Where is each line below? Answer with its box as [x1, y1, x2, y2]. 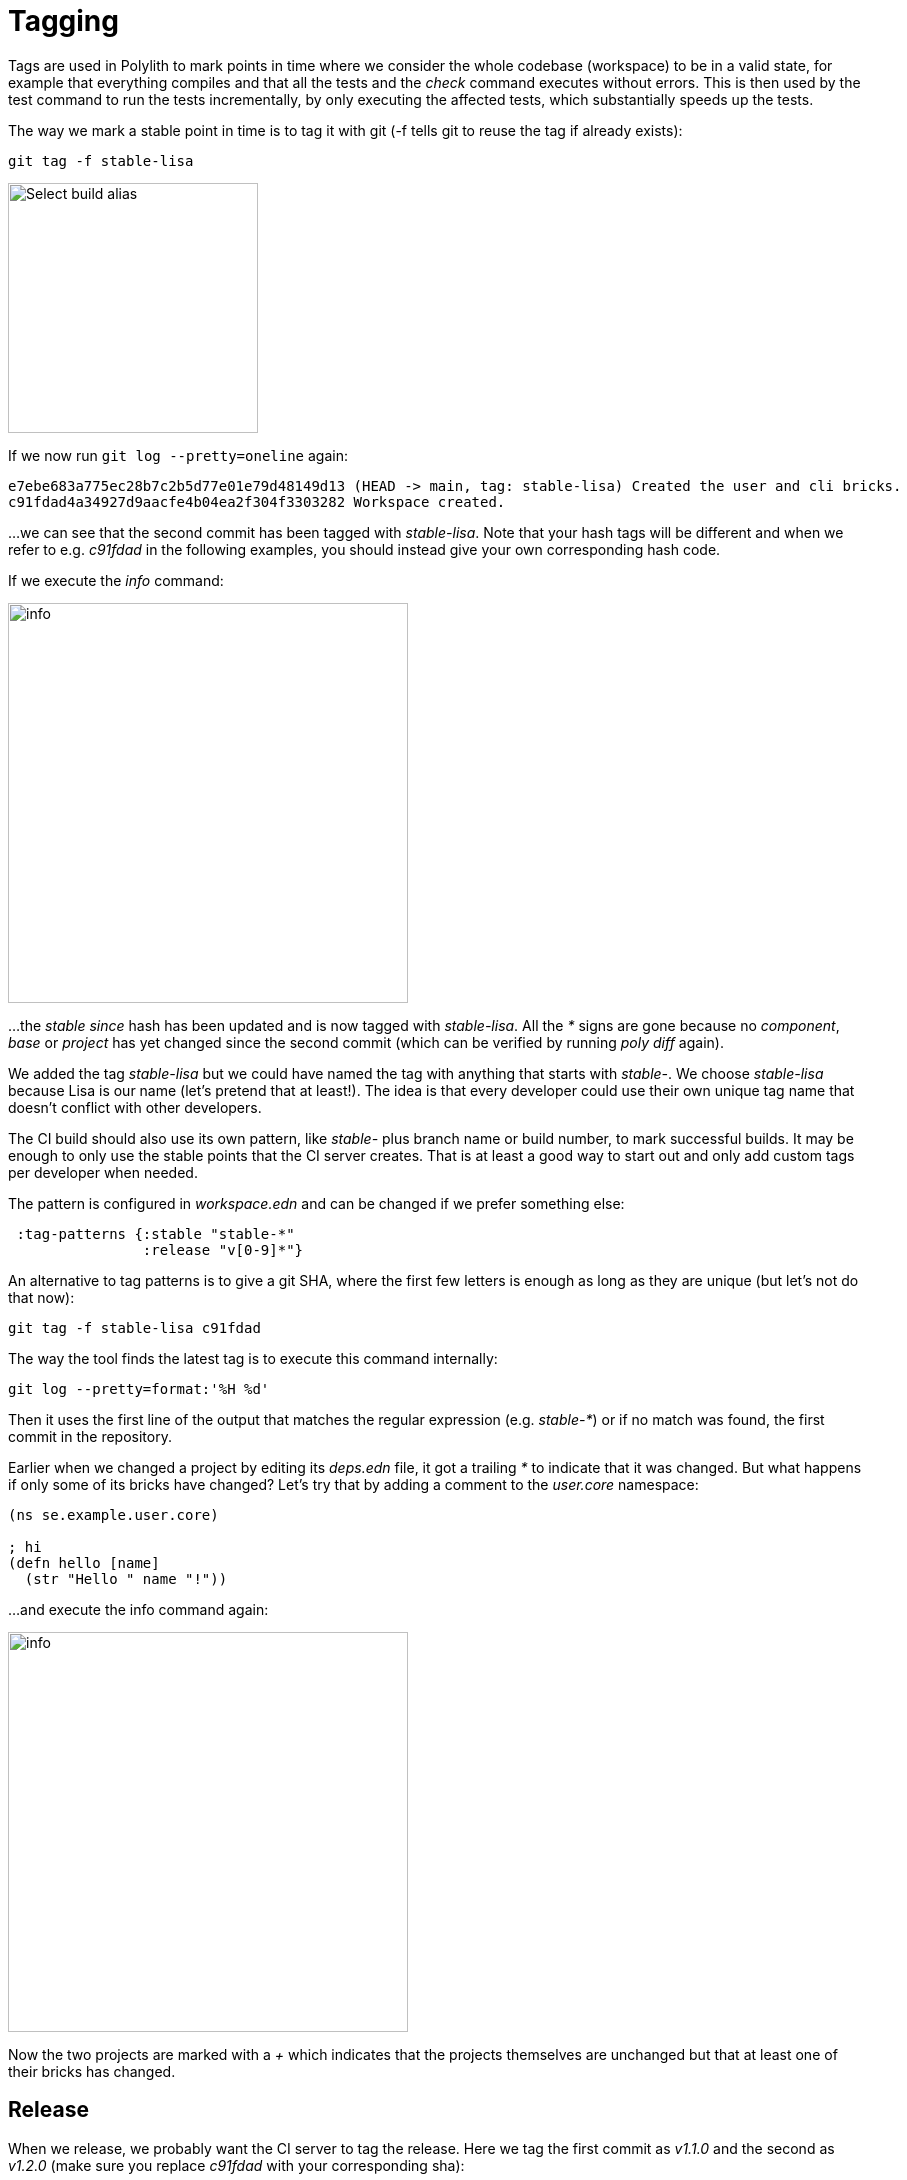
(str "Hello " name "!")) [24, 1570, 228, 1587]
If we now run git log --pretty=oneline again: [8, 446, 348, 464]
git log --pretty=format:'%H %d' [8, 1380, 270, 1397]
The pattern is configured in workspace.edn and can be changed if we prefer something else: [8, 1194, 625, 1212]
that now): [8, 1288, 75, 1306]
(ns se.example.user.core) [8, 1506, 219, 1523]
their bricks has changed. [8, 2062, 176, 2080]
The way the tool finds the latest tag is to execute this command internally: [8, 1349, 498, 1367]
